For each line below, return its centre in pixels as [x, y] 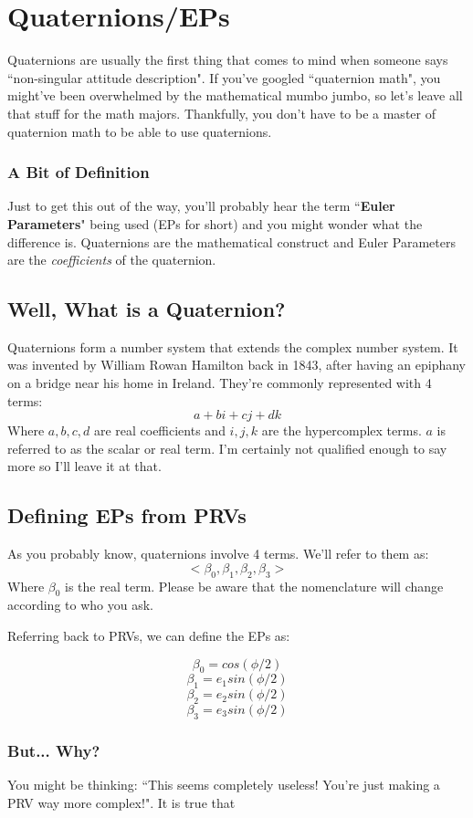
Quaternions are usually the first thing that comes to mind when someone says [228, 60]
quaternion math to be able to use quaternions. [140, 131]
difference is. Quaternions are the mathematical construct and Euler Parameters [231, 241]
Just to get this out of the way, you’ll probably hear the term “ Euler [201, 206]
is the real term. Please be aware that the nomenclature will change [254, 586]
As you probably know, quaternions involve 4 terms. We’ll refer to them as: [218, 554]
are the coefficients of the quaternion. [112, 260]
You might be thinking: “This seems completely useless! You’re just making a [224, 785]
